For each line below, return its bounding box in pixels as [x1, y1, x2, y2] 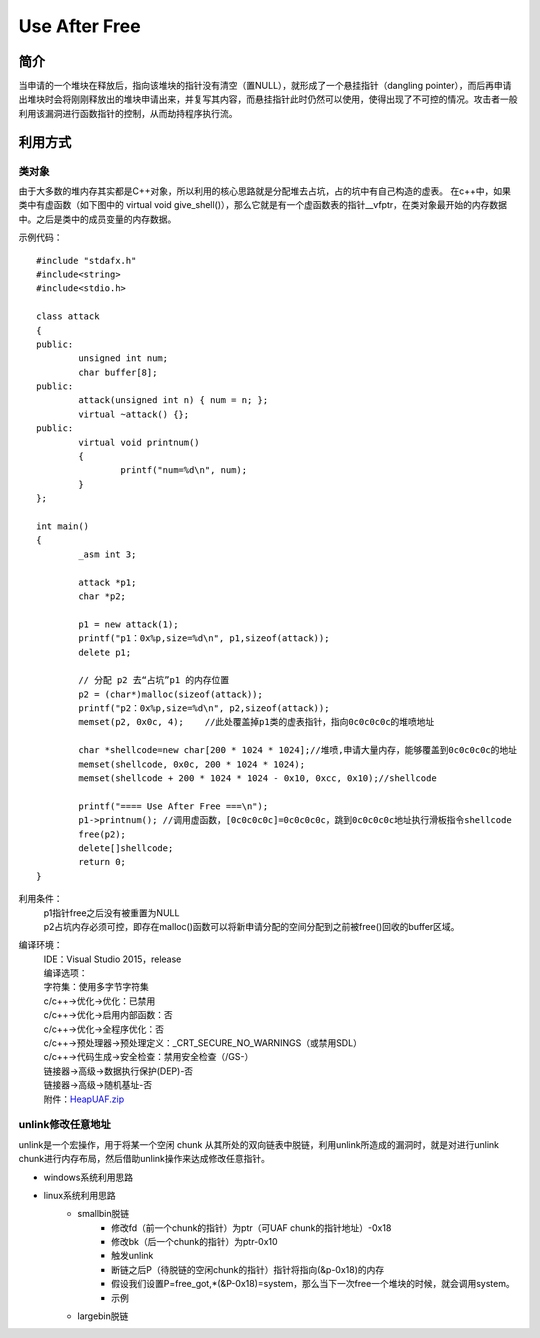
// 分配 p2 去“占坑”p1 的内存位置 [78, 675, 230, 686]
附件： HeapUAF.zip [43, 1093, 125, 1105]
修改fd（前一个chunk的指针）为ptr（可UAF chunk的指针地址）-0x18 [111, 1221, 392, 1234]
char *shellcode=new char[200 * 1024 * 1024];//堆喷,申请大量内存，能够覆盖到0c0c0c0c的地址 [78, 745, 518, 756]
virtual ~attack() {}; [78, 408, 190, 420]
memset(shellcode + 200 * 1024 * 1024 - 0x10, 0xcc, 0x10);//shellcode [78, 773, 437, 784]
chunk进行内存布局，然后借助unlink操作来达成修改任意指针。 [18, 1153, 270, 1165]
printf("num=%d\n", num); [120, 465, 248, 476]
